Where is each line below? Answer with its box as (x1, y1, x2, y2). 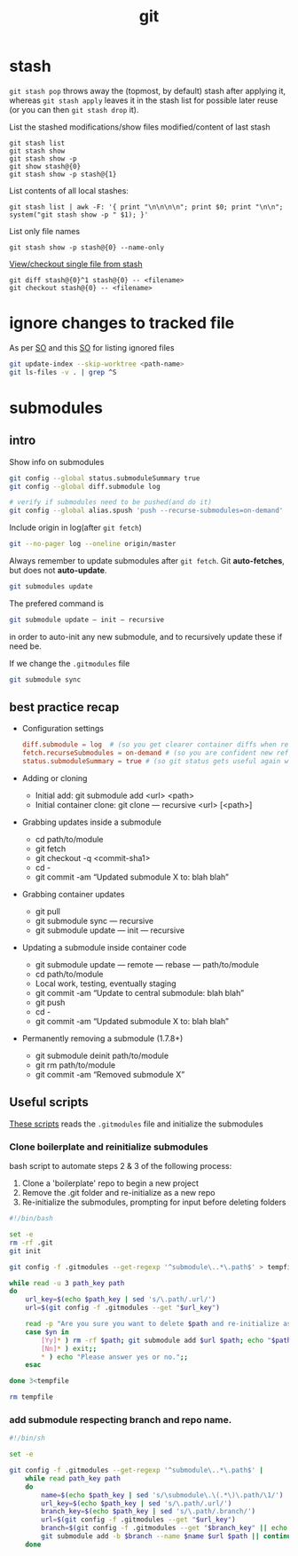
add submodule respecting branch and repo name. (9, 1413, 232, 1426)
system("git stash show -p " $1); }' (9, 210, 149, 219)
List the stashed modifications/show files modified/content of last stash (9, 122, 271, 132)
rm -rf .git (9, 1238, 53, 1247)
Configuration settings (21, 723, 105, 734)
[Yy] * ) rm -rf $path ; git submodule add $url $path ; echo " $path (41, 1336, 292, 1345)
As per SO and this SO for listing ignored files (9, 342, 175, 352)
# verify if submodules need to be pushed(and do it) (9, 498, 213, 507)
